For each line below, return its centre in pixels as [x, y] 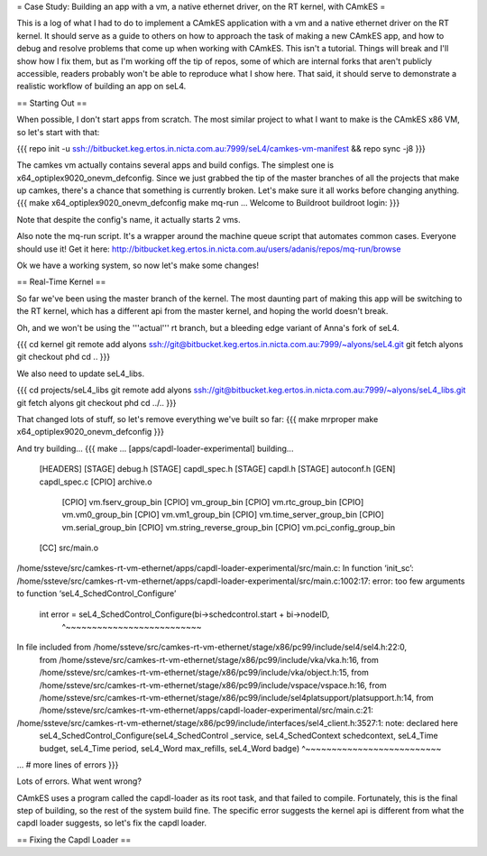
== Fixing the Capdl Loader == [74, 840]
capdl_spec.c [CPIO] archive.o [96, 482]
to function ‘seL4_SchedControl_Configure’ [96, 594]
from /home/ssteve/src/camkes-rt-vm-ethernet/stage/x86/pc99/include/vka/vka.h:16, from [209, 659]
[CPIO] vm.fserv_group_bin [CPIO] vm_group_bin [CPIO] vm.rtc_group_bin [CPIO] [213, 502]
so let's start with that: [58, 132]
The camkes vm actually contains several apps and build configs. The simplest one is [175, 165]
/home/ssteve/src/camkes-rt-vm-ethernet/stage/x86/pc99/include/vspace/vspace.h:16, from [213, 685]
